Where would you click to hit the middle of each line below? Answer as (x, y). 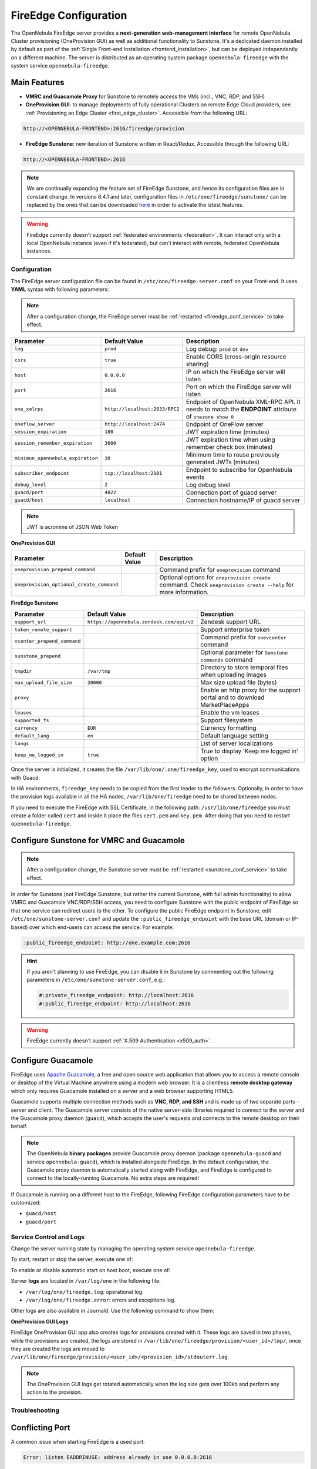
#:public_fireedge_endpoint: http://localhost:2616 (115, 1004)
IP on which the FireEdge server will (235, 371)
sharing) (198, 364)
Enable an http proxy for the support (250, 690)
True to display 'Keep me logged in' (249, 751)
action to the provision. (54, 1392)
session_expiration (41, 432)
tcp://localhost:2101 (134, 473)
